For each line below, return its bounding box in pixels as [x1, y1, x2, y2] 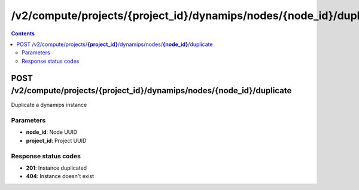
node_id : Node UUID [26, 128, 78, 136]
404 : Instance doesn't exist [26, 173, 95, 180]
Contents [11, 30, 35, 37]
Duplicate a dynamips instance [11, 102, 87, 109]
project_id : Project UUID [26, 137, 87, 144]
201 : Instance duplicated [26, 164, 87, 171]
